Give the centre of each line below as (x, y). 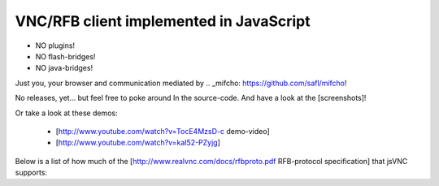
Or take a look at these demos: (66, 113)
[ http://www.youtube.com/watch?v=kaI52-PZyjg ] (138, 143)
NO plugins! (55, 45)
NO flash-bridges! (65, 56)
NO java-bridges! (64, 68)
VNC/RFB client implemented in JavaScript (163, 21)
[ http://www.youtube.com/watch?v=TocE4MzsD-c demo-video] (163, 131)
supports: (31, 173)
